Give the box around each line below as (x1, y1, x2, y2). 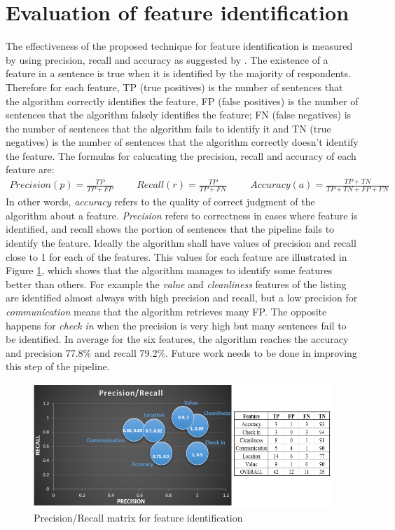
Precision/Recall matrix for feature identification (34, 510, 243, 524)
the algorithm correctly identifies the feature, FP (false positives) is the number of (6, 93, 359, 108)
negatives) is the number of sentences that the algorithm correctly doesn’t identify (6, 135, 359, 149)
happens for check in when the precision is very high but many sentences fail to (6, 318, 347, 332)
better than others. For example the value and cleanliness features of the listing (6, 276, 347, 291)
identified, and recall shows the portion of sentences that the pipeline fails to (6, 222, 335, 236)
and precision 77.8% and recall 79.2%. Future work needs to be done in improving (6, 345, 357, 360)
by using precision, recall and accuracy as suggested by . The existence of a (6, 52, 328, 67)
